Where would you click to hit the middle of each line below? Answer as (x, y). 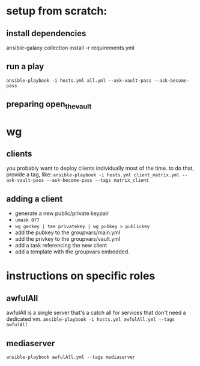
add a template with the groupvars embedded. (72, 252)
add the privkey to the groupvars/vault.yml (68, 239)
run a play (25, 67)
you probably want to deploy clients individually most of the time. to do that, (100, 168)
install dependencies (46, 33)
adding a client (35, 199)
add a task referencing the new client (61, 246)
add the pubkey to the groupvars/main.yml (68, 232)
